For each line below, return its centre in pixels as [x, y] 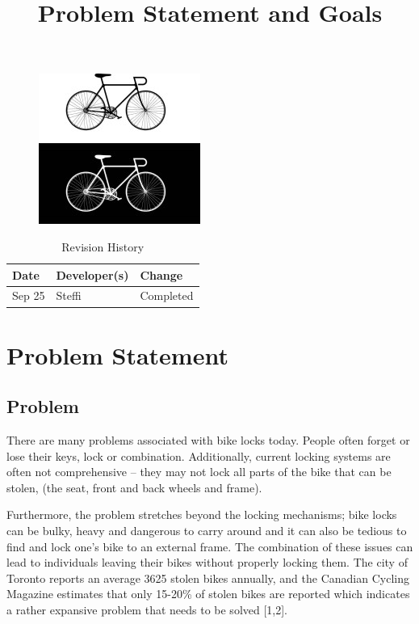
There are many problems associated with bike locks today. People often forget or [208, 440]
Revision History [103, 246]
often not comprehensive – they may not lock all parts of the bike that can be [199, 472]
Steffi [69, 295]
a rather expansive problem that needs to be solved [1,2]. [147, 610]
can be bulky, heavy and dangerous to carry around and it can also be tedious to [207, 531]
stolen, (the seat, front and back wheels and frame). [134, 487]
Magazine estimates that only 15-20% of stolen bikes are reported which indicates [208, 594]
